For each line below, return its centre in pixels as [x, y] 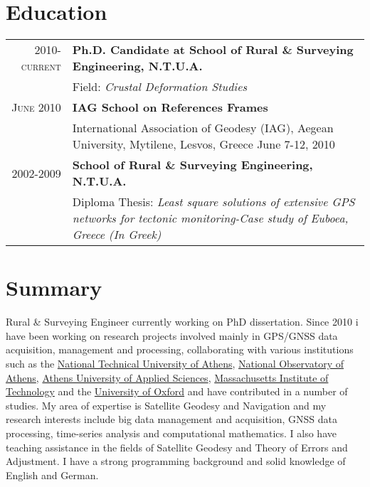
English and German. [52, 475]
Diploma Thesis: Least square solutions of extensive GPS [213, 202]
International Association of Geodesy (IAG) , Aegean [203, 128]
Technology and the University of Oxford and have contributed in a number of [177, 391]
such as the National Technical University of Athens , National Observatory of [175, 364]
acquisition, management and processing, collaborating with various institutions [180, 349]
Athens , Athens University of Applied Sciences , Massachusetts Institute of [167, 377]
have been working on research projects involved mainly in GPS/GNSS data [172, 335]
